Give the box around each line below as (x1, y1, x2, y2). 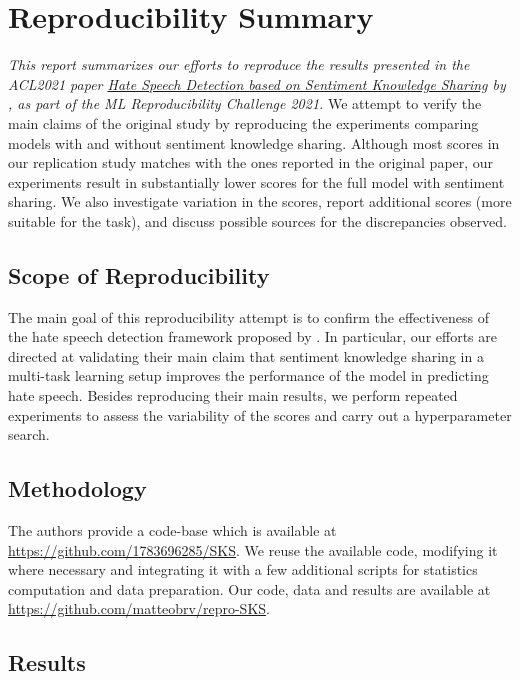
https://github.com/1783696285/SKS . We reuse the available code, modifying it (8, 539, 498, 560)
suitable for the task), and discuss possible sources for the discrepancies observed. (8, 210, 507, 231)
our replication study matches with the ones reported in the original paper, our (8, 152, 494, 173)
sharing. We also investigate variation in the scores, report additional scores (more (8, 191, 512, 212)
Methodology (8, 473, 147, 504)
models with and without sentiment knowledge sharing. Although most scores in (8, 132, 500, 153)
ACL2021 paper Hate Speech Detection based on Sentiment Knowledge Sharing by (8, 73, 506, 94)
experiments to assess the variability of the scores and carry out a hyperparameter (8, 404, 512, 425)
